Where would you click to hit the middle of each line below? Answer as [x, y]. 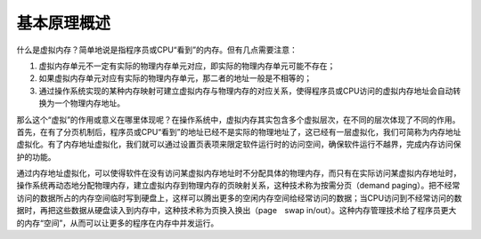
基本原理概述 [64, 23]
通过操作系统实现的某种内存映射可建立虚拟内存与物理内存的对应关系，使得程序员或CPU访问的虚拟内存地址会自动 [246, 91]
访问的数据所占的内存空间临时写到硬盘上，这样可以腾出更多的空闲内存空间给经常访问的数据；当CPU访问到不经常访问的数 [239, 198]
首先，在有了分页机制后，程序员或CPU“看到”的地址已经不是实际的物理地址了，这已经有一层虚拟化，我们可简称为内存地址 [239, 131]
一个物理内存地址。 [89, 103]
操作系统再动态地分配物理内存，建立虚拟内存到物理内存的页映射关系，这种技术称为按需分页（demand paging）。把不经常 [238, 186]
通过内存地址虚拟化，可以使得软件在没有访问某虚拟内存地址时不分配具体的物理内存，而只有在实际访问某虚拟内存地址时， [239, 173]
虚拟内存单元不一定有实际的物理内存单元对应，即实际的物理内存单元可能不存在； [187, 66]
